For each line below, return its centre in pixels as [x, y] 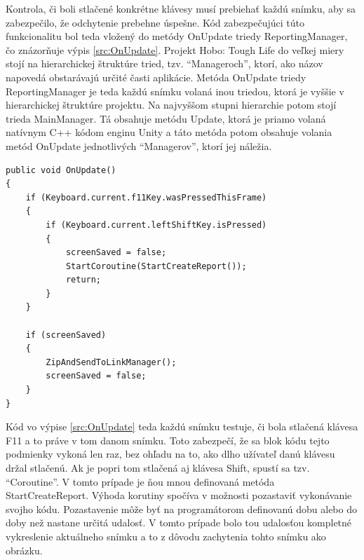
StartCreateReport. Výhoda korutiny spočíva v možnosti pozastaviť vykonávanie [179, 495]
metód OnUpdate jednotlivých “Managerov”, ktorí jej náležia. [139, 145]
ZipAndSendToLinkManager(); [111, 362]
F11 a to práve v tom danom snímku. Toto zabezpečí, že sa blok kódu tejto [168, 440]
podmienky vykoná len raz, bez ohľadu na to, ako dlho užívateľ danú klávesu [170, 454]
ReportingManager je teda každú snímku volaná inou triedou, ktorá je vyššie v [175, 91]
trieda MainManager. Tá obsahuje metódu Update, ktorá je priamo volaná [166, 118]
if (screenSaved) [66, 335]
